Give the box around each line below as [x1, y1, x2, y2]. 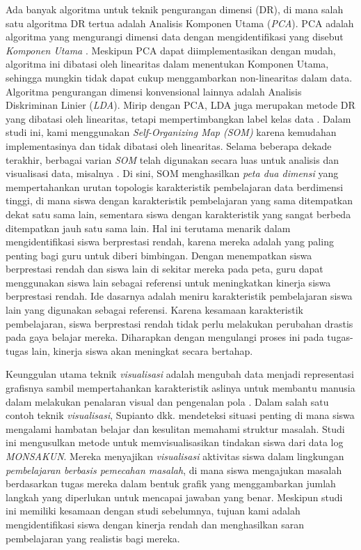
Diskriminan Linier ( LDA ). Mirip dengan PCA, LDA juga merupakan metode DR [6, 98, 355, 112]
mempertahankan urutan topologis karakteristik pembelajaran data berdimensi [6, 179, 344, 194]
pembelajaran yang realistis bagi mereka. [6, 530, 180, 545]
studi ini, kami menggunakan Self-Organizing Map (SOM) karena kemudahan [6, 125, 337, 139]
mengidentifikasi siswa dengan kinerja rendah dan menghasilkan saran [6, 517, 305, 531]
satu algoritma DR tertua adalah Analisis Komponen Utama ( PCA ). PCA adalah [6, 15, 354, 30]
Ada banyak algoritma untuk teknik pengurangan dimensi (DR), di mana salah [6, 2, 344, 16]
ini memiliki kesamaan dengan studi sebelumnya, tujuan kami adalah [6, 503, 300, 518]
